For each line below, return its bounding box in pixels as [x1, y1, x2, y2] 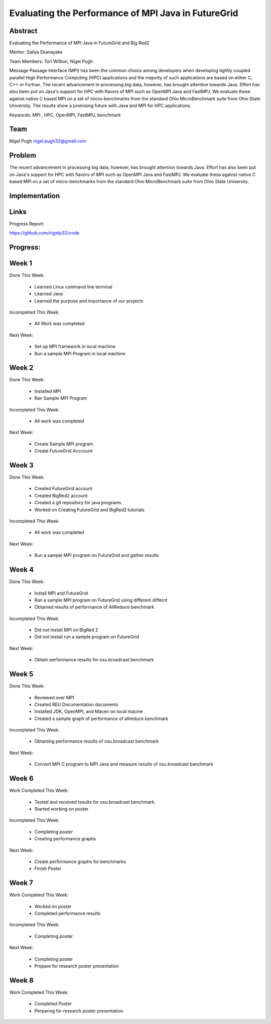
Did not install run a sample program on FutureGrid [34, 634, 140, 640]
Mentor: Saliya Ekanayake [9, 49, 63, 55]
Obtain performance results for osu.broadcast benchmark [34, 657, 154, 663]
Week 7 [9, 879, 34, 888]
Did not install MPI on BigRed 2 [34, 627, 98, 633]
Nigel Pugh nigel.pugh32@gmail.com [9, 138, 86, 144]
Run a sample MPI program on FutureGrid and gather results [34, 552, 159, 558]
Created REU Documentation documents [34, 701, 118, 707]
